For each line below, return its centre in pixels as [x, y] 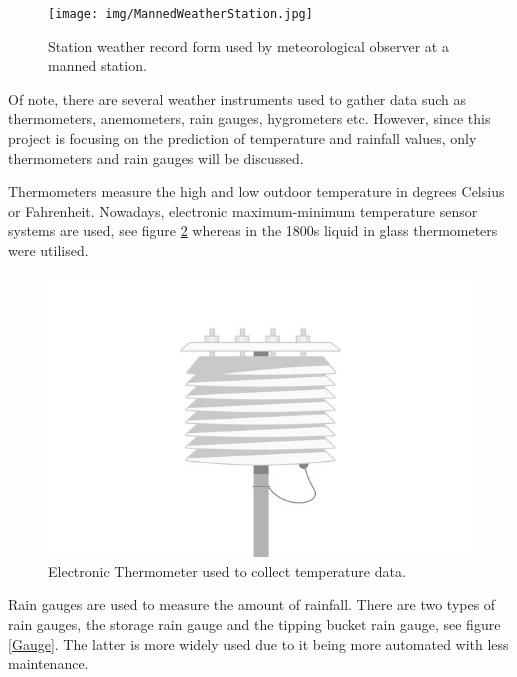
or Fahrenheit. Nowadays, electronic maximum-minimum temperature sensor [243, 210]
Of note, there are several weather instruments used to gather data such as [237, 98]
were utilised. [48, 250]
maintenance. [48, 663]
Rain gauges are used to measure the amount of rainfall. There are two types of [252, 604]
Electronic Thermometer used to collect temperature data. [227, 570]
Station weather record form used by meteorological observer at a [248, 45]
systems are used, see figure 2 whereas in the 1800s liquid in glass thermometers [253, 230]
